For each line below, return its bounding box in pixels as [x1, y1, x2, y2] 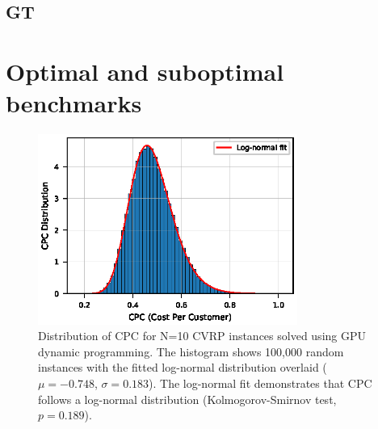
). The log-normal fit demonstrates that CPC [149, 375, 372, 392]
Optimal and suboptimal [6, 54, 284, 87]
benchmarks [6, 86, 142, 120]
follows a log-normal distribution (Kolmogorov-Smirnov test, [38, 390, 337, 407]
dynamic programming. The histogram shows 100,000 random [38, 343, 344, 360]
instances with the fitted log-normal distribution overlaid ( [38, 359, 327, 376]
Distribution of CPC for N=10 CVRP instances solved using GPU [38, 327, 366, 344]
